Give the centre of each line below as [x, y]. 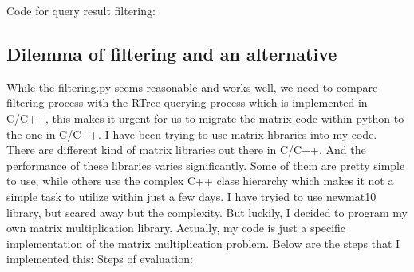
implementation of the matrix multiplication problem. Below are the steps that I [203, 243]
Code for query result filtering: [81, 10]
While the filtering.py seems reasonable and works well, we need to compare [192, 87]
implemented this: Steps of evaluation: [100, 259]
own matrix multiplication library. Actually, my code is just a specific [176, 228]
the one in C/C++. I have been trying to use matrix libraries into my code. [192, 134]
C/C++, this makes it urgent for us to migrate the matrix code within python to [205, 118]
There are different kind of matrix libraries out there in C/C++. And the [186, 150]
